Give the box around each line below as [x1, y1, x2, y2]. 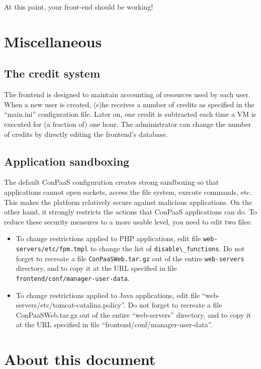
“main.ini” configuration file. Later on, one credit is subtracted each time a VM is [4, 109, 256, 119]
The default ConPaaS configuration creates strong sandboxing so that [4, 177, 219, 187]
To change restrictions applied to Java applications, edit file [16, 289, 200, 300]
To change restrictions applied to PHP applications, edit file [16, 233, 201, 244]
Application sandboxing [4, 153, 130, 169]
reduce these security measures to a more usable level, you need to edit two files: [4, 216, 252, 227]
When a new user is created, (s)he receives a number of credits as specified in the [4, 99, 254, 109]
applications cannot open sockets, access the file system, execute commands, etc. [4, 186, 252, 197]
